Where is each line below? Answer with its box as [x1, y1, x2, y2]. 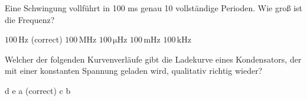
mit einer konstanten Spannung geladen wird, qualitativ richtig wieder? [5, 64, 263, 77]
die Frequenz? [5, 13, 55, 25]
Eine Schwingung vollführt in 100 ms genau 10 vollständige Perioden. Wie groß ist [5, 2, 302, 14]
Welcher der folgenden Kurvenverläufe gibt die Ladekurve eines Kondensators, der [5, 53, 302, 65]
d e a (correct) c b [5, 84, 71, 96]
